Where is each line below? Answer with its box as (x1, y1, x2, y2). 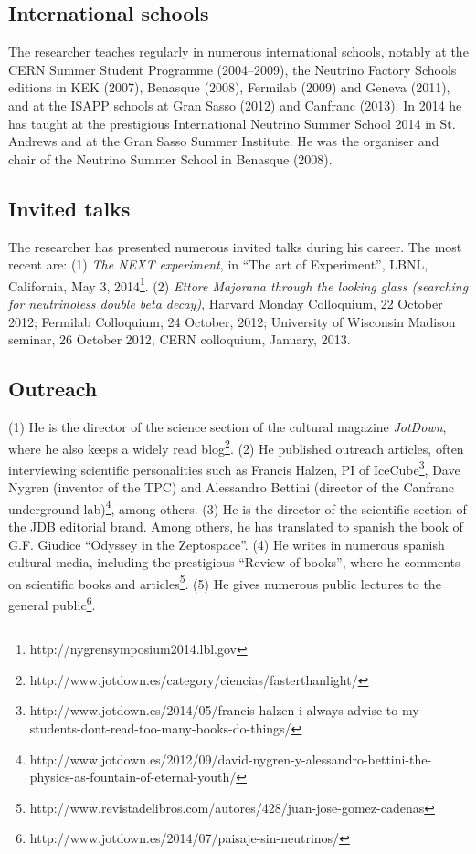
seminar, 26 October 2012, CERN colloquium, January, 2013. (8, 330, 351, 349)
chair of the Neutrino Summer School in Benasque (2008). (8, 149, 333, 168)
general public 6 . (8, 592, 96, 614)
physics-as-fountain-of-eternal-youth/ (29, 767, 237, 786)
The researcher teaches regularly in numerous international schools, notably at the (8, 42, 469, 61)
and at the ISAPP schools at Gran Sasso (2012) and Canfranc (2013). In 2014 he (8, 95, 462, 114)
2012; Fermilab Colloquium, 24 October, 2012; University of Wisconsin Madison (8, 311, 456, 331)
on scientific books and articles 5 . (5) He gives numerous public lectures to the (8, 571, 441, 593)
